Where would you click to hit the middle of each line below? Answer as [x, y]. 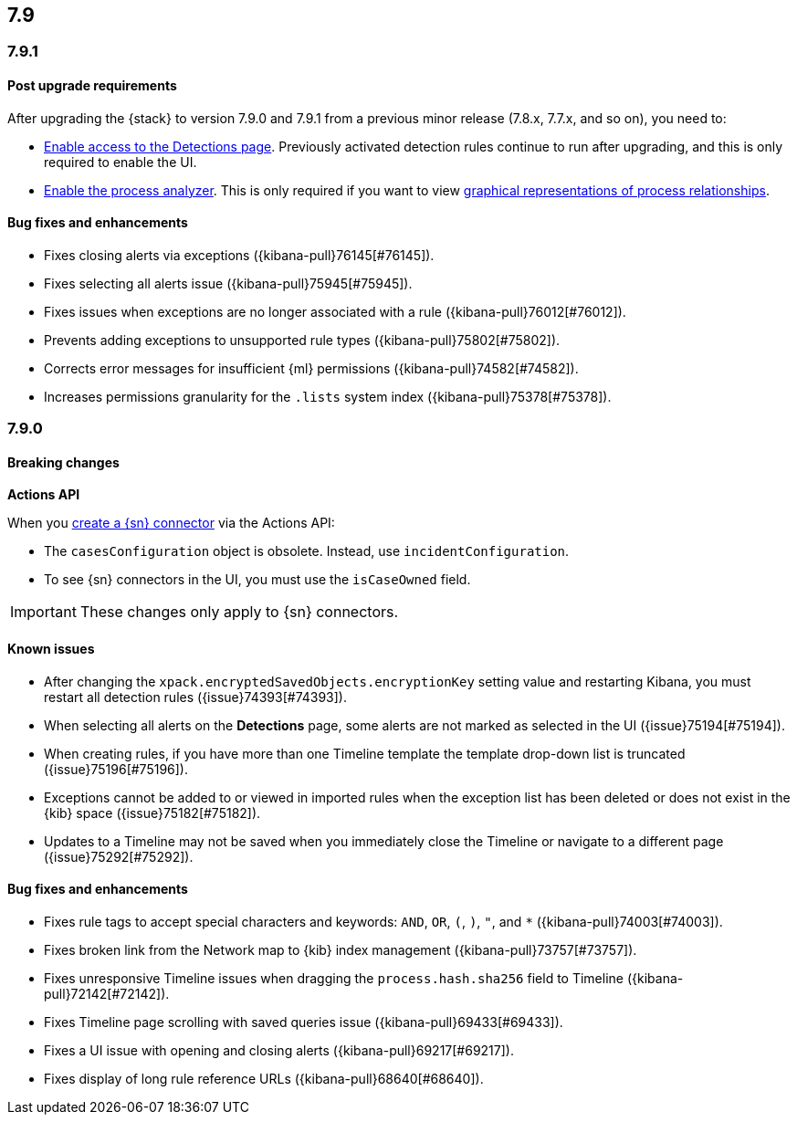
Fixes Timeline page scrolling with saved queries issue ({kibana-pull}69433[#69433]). [304, 1022]
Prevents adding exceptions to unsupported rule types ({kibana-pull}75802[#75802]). [302, 340]
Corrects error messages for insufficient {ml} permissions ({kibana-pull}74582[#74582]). [311, 368]
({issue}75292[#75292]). [119, 856]
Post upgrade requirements [92, 86]
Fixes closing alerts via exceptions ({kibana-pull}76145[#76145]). [239, 255]
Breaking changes [63, 462]
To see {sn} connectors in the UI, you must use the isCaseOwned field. [257, 580]
